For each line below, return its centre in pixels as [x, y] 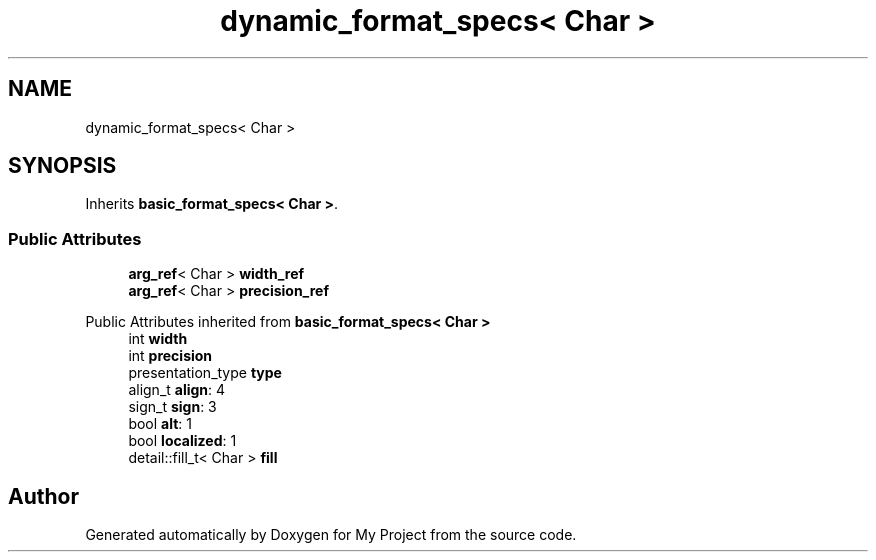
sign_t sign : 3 [172, 407]
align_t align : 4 [177, 390]
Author [43, 496]
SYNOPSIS [62, 166]
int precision [170, 356]
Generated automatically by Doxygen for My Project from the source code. [331, 535]
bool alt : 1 [160, 424]
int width [158, 339]
